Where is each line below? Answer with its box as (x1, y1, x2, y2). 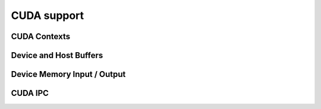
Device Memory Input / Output (11, 69, 126, 79)
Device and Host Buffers (11, 50, 103, 60)
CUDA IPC (11, 88, 49, 98)
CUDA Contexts (11, 31, 71, 41)
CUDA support (11, 9, 84, 22)
